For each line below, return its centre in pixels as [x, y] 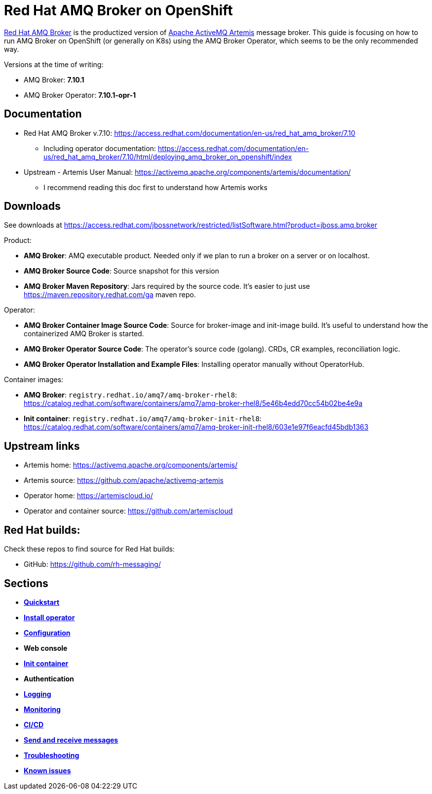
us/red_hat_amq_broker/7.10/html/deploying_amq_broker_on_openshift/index [168, 157]
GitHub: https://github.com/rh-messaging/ [92, 564]
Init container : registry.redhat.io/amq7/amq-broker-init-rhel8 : [143, 419]
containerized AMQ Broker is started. [84, 334]
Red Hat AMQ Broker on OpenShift [118, 10]
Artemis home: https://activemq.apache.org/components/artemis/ [131, 465]
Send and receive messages [71, 740]
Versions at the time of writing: [54, 64]
